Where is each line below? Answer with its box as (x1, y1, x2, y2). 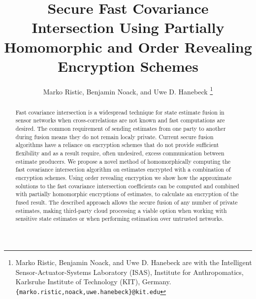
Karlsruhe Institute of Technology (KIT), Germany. (15, 276, 171, 287)
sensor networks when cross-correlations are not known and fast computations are (15, 116, 225, 124)
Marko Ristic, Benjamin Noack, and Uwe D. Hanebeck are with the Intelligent (15, 257, 252, 267)
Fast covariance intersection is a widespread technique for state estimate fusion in (15, 108, 224, 116)
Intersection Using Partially (32, 17, 224, 37)
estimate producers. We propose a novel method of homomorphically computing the (15, 157, 231, 165)
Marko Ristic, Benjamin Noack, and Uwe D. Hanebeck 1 (43, 85, 213, 96)
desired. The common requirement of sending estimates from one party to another (15, 124, 226, 133)
